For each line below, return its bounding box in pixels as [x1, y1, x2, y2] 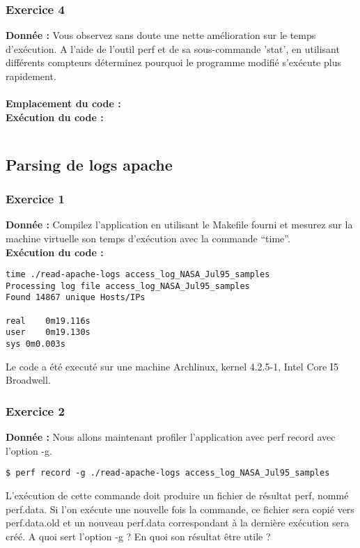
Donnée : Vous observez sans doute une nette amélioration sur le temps [6, 28, 316, 42]
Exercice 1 [6, 190, 65, 208]
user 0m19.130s [6, 327, 91, 338]
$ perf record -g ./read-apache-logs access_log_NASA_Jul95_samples [6, 468, 330, 478]
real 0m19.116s [6, 315, 91, 326]
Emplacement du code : [6, 96, 121, 111]
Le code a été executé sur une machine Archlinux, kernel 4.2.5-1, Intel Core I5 [6, 359, 338, 373]
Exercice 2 [6, 402, 65, 419]
